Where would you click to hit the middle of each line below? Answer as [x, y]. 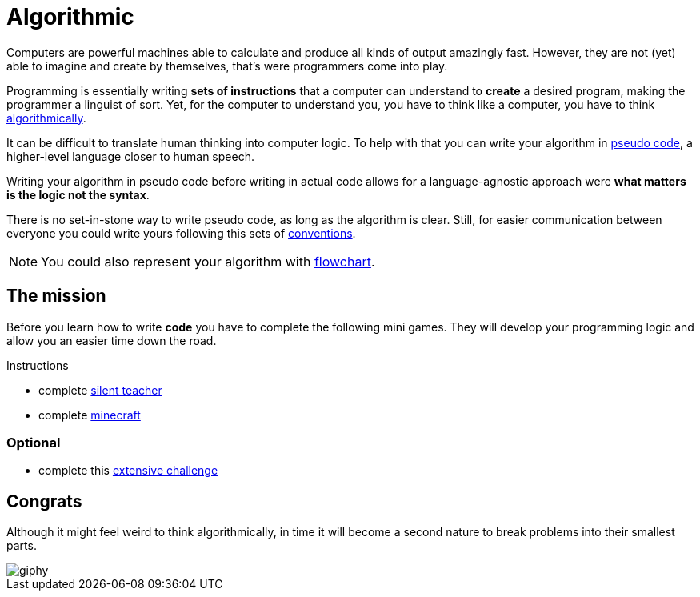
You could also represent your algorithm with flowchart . [208, 261]
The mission [56, 296]
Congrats [44, 501]
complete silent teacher [100, 390]
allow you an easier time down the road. [112, 340]
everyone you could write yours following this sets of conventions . [181, 233]
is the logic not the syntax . [78, 194]
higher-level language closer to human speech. [130, 156]
